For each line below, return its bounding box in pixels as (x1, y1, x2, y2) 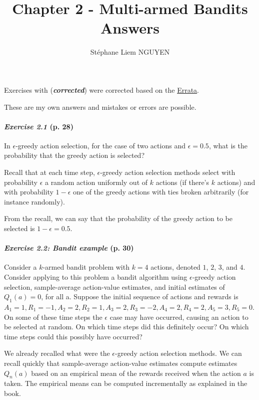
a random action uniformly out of (44, 176, 148, 187)
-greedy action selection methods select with (100, 167, 235, 177)
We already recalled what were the (4, 348, 110, 358)
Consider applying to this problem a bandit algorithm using (4, 272, 187, 282)
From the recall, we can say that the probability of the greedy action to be (4, 213, 232, 224)
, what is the (208, 140, 247, 150)
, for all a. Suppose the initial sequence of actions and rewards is (41, 291, 238, 302)
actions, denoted (150, 262, 200, 272)
